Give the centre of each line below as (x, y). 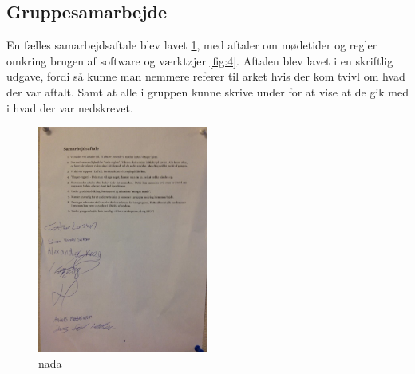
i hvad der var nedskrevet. (70, 107)
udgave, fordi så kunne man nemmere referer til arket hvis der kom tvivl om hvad (206, 76)
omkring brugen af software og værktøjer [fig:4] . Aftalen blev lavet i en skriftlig (200, 60)
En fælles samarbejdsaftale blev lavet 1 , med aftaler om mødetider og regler (192, 45)
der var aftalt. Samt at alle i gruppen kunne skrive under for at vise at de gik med (208, 91)
